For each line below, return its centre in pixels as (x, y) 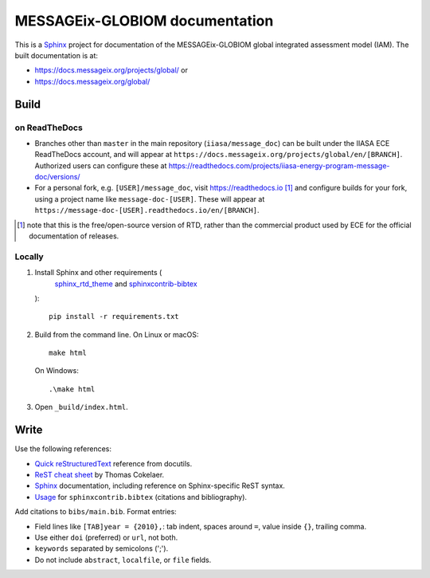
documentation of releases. (74, 236)
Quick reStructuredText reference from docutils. (113, 463)
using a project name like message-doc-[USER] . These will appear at (150, 199)
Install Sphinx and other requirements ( (98, 273)
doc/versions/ (57, 177)
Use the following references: (63, 449)
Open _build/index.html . (81, 407)
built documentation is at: (57, 55)
